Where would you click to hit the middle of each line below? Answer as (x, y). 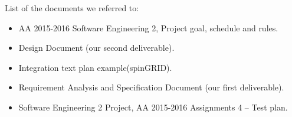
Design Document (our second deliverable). (96, 48)
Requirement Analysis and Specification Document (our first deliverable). (151, 87)
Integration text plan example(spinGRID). (95, 67)
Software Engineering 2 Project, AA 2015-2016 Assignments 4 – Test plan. (153, 107)
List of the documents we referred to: (72, 8)
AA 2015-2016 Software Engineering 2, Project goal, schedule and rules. (148, 27)
